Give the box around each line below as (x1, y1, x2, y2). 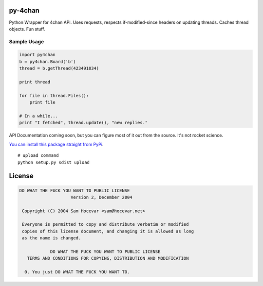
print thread (19, 79, 51, 85)
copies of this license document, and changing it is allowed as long (22, 228, 194, 234)
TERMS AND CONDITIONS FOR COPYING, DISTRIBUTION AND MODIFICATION (27, 255, 189, 261)
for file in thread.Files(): (19, 93, 89, 98)
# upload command (18, 153, 59, 158)
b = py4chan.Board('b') (19, 59, 76, 64)
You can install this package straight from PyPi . (9, 141, 104, 147)
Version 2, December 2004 (71, 194, 132, 200)
